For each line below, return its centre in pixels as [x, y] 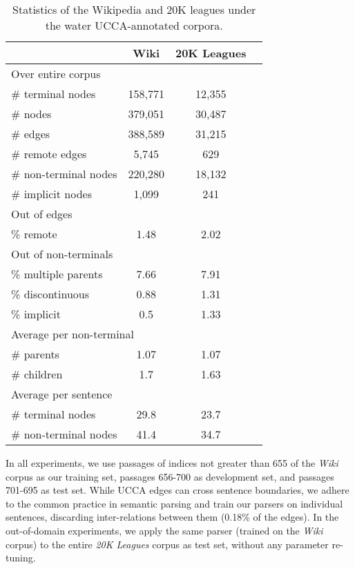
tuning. [21, 558]
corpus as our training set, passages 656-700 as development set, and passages [170, 476]
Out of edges [42, 214]
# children [37, 374]
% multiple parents [57, 274]
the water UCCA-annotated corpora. [134, 25]
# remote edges [49, 154]
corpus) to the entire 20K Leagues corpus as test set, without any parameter [167, 544]
